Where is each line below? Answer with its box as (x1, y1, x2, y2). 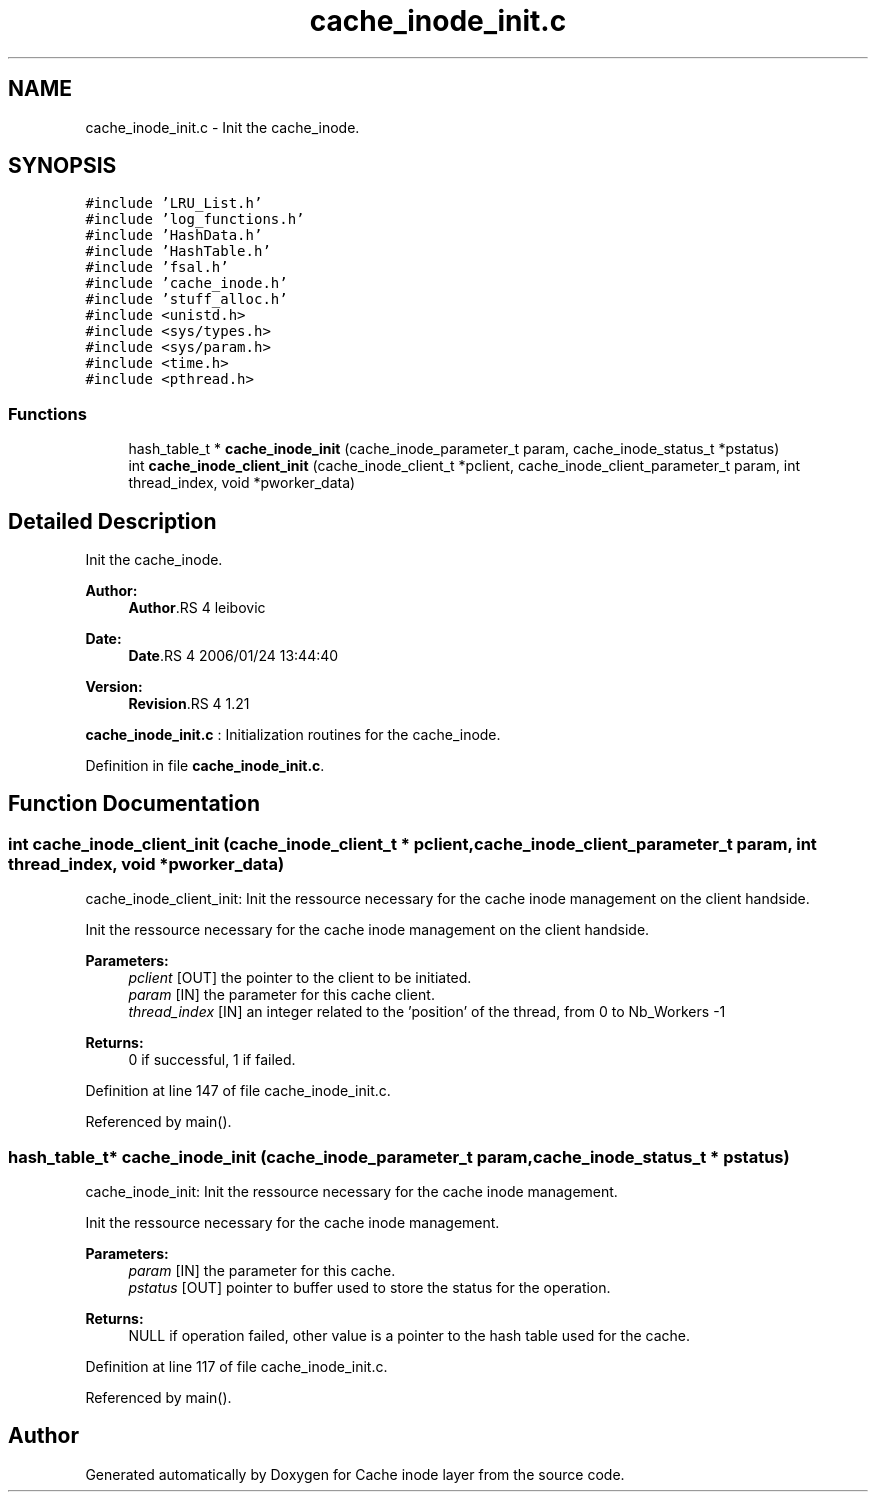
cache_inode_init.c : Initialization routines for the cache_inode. (85, 726, 501, 744)
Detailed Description (8, 508, 217, 534)
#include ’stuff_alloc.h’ (85, 291, 288, 308)
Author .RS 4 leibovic (128, 599, 266, 617)
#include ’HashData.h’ (85, 227, 263, 244)
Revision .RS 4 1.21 (128, 695, 250, 713)
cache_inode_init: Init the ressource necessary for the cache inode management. (85, 1183, 618, 1200)
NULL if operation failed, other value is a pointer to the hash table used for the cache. (128, 1327, 690, 1344)
